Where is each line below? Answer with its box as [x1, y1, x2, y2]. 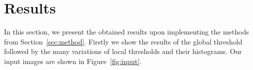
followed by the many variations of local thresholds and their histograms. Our [4, 46, 242, 56]
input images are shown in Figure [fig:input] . [4, 55, 142, 66]
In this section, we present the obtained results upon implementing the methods [4, 26, 249, 37]
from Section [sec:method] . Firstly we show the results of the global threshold [4, 36, 242, 46]
